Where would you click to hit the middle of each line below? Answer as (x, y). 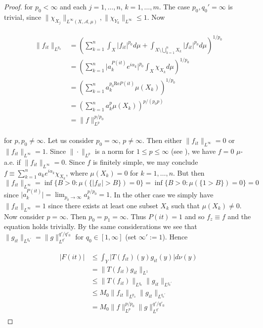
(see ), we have (193, 151)
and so (195, 216)
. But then (189, 172)
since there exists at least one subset (103, 205)
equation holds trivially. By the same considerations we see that (101, 226)
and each (73, 6)
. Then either (162, 140)
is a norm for (115, 151)
